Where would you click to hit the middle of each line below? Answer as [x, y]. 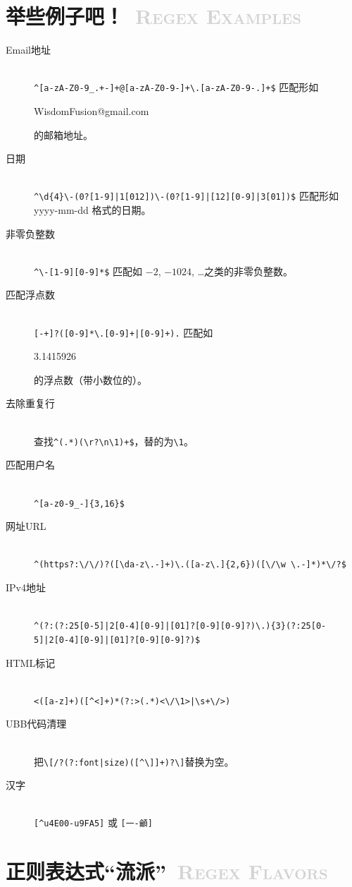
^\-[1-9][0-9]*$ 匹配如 [88, 271]
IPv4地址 [26, 587]
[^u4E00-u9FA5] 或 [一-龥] [93, 822]
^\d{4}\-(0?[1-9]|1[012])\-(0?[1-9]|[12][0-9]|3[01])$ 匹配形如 [186, 196]
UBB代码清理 [36, 724]
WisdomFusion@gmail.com [92, 110]
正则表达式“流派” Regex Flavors [167, 871]
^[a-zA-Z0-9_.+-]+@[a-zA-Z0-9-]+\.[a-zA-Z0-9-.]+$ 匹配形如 [176, 87]
